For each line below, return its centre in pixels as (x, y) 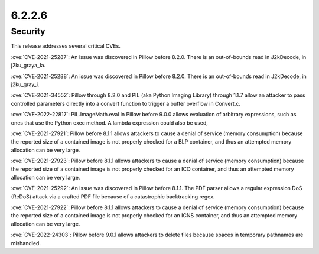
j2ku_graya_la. (28, 66)
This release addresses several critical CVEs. (66, 46)
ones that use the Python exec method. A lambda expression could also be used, (109, 123)
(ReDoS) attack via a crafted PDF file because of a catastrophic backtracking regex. (113, 196)
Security (28, 31)
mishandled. (26, 243)
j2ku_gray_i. (25, 84)
